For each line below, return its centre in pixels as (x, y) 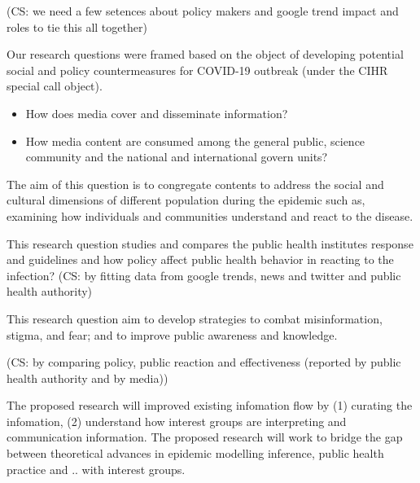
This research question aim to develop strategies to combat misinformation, (195, 318)
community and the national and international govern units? (177, 157)
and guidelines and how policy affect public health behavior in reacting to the (200, 259)
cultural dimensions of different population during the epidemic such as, (186, 200)
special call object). (55, 86)
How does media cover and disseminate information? (157, 113)
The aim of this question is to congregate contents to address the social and (195, 184)
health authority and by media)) (87, 378)
